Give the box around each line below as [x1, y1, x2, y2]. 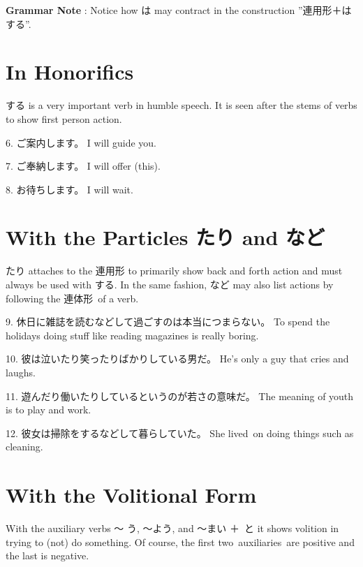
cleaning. [6, 439, 43, 454]
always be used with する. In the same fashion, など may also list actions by [6, 277, 334, 291]
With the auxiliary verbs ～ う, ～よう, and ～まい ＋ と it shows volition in [6, 521, 339, 536]
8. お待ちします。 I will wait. [6, 182, 133, 196]
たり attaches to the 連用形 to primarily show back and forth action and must [6, 263, 343, 278]
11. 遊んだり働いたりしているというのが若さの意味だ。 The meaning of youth [6, 388, 354, 403]
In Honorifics [6, 57, 134, 86]
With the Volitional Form [6, 480, 257, 509]
